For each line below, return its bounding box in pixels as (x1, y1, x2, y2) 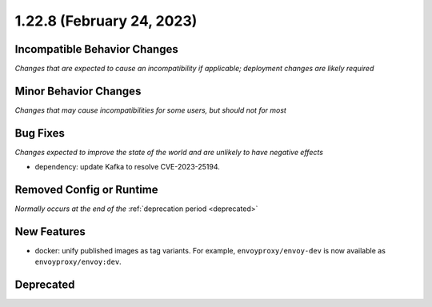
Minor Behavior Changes (14, 84, 142, 98)
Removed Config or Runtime (14, 183, 158, 197)
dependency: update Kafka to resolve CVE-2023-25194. (34, 162, 220, 172)
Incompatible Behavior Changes (14, 42, 179, 56)
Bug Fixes (14, 126, 66, 140)
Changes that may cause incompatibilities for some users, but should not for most (14, 105, 287, 115)
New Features (14, 225, 86, 238)
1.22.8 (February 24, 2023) (14, 12, 198, 30)
